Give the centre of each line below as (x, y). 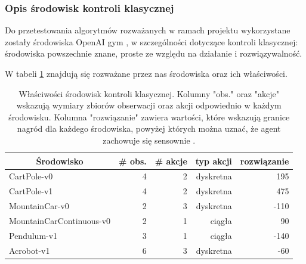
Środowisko (60, 161)
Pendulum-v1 (33, 235)
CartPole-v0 (31, 176)
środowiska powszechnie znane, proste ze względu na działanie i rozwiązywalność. (154, 53)
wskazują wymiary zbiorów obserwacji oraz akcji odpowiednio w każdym (149, 105)
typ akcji (214, 161)
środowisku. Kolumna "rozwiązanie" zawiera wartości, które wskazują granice (149, 117)
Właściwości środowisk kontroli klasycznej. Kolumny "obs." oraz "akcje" (149, 93)
